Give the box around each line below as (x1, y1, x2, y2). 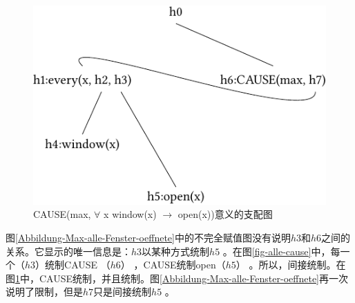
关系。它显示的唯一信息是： (6, 244, 131, 258)
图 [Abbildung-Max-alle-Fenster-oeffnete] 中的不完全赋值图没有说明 (6, 230, 291, 245)
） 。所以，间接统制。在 (236, 257, 346, 272)
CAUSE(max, (33, 207, 91, 221)
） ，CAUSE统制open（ (120, 257, 226, 272)
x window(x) (104, 207, 157, 221)
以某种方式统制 (142, 244, 210, 258)
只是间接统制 (93, 284, 152, 299)
